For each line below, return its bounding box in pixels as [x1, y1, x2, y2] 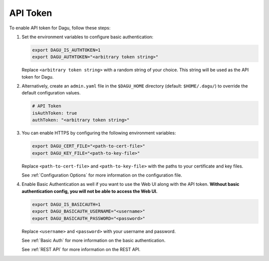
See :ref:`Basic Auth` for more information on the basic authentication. [21, 237, 166, 243]
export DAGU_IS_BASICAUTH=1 [32, 201, 101, 207]
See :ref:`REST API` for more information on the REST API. [21, 247, 140, 253]
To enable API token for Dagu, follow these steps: [9, 25, 111, 31]
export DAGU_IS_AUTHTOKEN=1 [32, 47, 101, 53]
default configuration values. [21, 90, 81, 96]
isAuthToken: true [32, 110, 77, 116]
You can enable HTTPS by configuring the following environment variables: [21, 130, 176, 136]
